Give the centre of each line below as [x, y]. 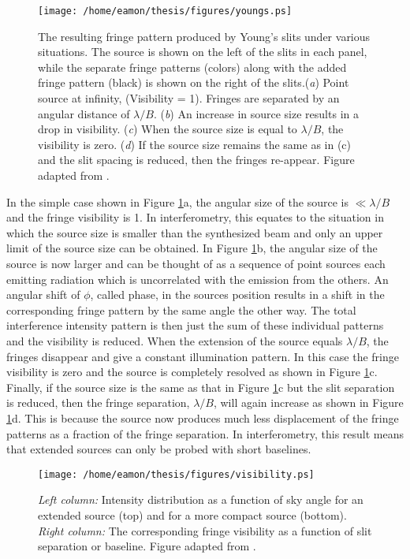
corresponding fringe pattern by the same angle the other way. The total [181, 309]
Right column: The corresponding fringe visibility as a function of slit [205, 530]
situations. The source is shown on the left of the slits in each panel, [203, 52]
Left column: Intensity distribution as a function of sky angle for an [201, 499]
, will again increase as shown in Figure [308, 402]
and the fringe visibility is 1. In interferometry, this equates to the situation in [195, 217]
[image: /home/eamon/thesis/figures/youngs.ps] [165, 11]
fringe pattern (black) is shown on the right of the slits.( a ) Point [194, 82]
